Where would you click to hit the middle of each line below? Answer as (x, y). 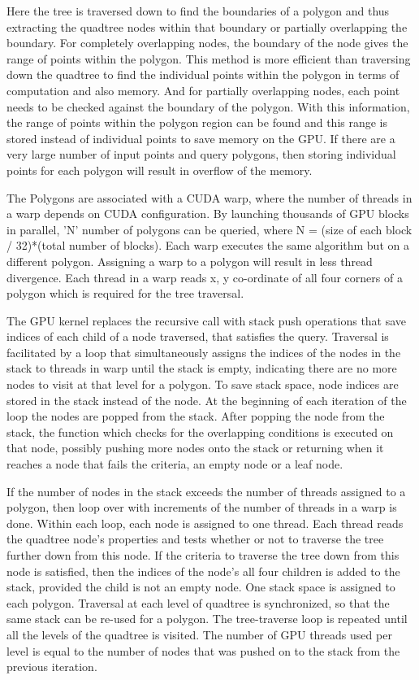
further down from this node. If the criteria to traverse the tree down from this (203, 555)
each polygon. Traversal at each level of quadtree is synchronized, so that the (198, 602)
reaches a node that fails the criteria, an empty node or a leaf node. (175, 464)
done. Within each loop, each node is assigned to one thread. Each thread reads (205, 523)
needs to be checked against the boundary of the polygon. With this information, (208, 106)
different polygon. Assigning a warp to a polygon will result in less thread (190, 261)
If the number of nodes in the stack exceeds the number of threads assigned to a (206, 491)
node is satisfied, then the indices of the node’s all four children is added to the (203, 571)
